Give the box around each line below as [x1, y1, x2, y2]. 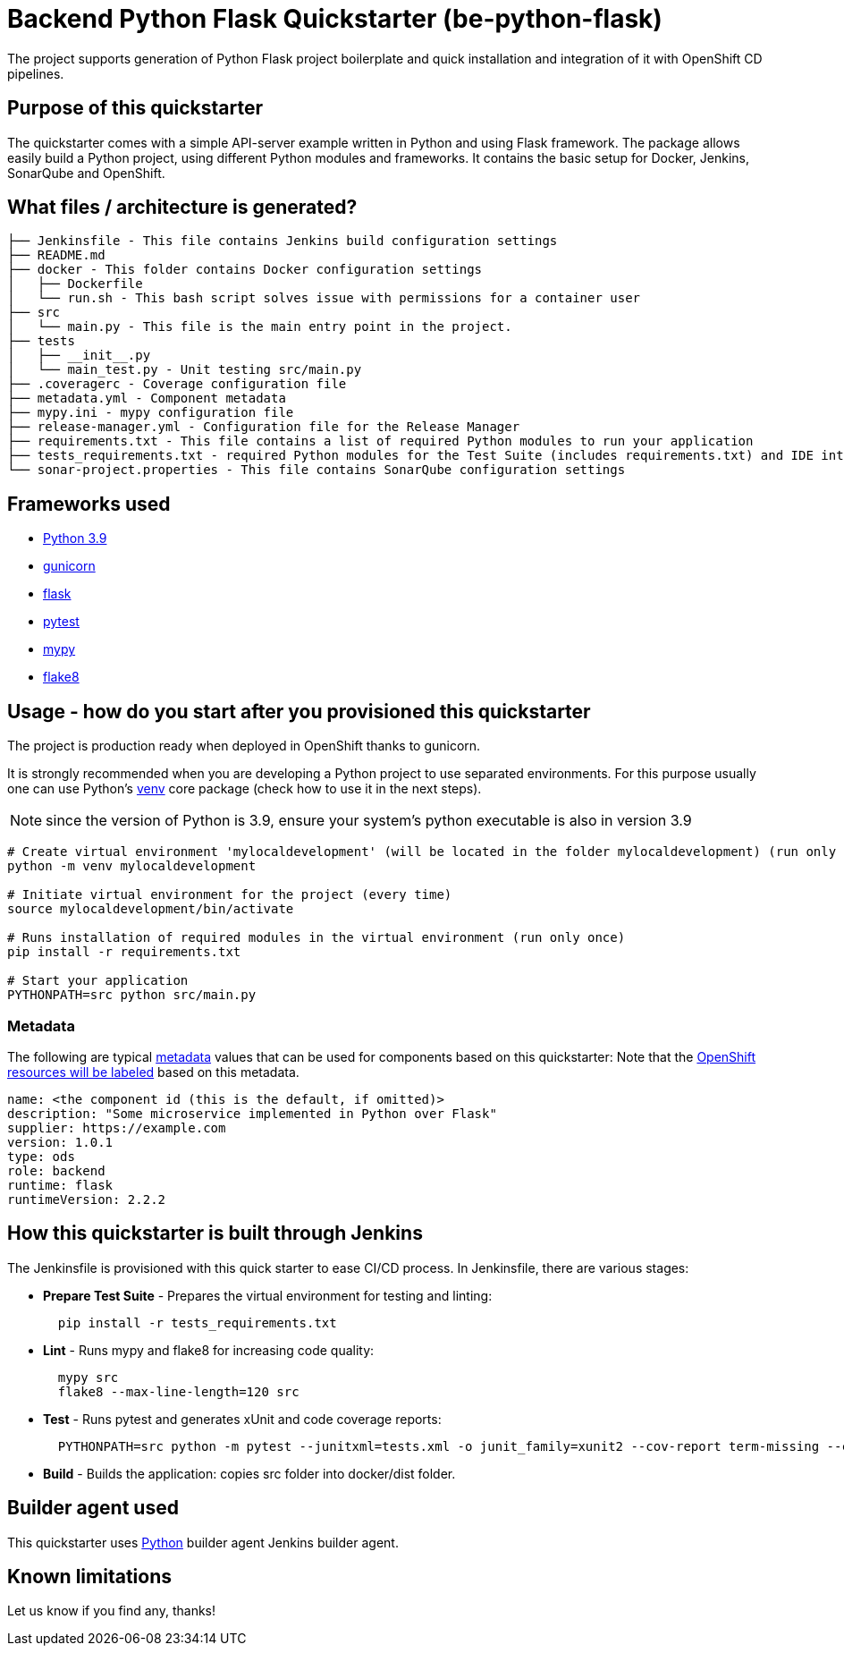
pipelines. [7, 65, 64, 81]
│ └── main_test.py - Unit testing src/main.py [7, 362, 362, 377]
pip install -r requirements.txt [7, 945, 241, 960]
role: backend [7, 1163, 105, 1178]
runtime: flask [7, 1177, 114, 1192]
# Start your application [7, 973, 189, 988]
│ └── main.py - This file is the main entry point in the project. [7, 319, 512, 335]
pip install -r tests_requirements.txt [57, 1315, 337, 1330]
